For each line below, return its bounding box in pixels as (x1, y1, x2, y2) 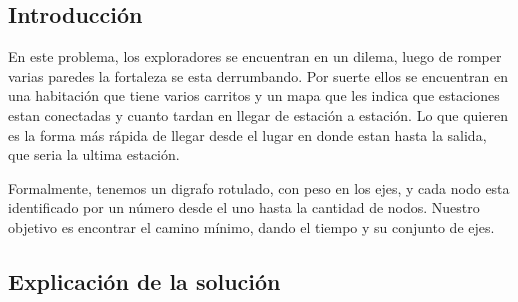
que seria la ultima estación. (8, 144, 180, 165)
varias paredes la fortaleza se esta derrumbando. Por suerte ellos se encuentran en (8, 65, 508, 86)
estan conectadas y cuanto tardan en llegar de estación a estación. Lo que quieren (8, 104, 508, 125)
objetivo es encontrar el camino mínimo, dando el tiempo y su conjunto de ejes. (8, 216, 495, 237)
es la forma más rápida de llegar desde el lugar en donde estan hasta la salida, (8, 124, 487, 145)
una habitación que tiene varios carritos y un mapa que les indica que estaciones (8, 85, 500, 106)
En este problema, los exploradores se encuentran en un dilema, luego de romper (8, 46, 502, 67)
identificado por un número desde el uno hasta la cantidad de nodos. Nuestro (8, 197, 480, 218)
